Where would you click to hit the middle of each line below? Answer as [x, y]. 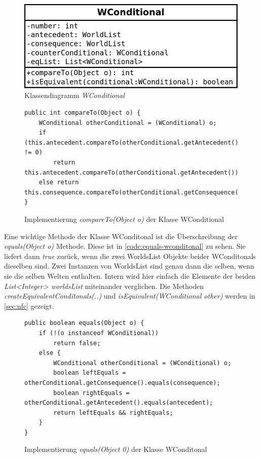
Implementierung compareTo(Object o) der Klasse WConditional [124, 219]
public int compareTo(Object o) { [83, 113]
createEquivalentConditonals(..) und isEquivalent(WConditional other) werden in [130, 296]
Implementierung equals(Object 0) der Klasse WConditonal [116, 449]
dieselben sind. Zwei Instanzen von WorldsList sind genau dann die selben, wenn [129, 266]
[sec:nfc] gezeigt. [29, 305]
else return [59, 183]
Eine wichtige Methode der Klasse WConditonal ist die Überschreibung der [121, 236]
